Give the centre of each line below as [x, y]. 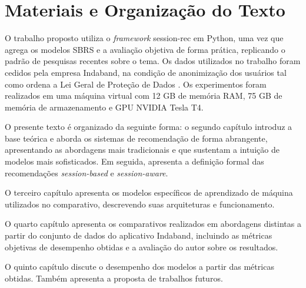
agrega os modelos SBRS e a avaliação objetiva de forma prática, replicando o [145, 49]
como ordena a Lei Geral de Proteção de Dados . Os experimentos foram [136, 84]
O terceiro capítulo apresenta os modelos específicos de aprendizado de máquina [149, 192]
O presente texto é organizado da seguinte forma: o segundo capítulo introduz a [149, 127]
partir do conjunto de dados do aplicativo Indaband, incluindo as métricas [139, 235]
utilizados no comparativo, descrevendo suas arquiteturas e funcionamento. [140, 204]
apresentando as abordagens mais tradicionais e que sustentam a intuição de [142, 150]
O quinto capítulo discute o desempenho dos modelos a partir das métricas [139, 267]
